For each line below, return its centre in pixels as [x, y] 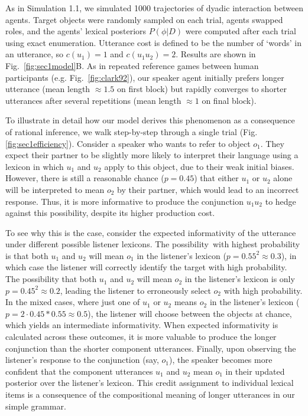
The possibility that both [51, 279]
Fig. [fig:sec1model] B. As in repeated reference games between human [132, 65]
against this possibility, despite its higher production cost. [110, 213]
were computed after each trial [241, 31]
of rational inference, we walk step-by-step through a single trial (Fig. [132, 131]
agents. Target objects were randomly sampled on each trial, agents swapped [144, 19]
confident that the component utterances [79, 371]
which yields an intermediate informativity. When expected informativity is [142, 325]
